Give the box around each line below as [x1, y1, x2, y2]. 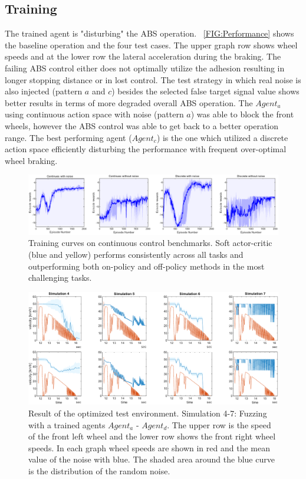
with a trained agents [28, 418, 106, 431]
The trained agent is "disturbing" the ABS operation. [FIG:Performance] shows [5, 27, 294, 40]
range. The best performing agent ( [5, 131, 132, 143]
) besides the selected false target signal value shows [111, 85, 300, 97]
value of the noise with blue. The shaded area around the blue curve [28, 453, 275, 465]
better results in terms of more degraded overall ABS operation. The [5, 96, 253, 109]
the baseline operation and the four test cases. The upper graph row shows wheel [5, 38, 298, 51]
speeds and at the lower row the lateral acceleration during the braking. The [5, 50, 281, 63]
